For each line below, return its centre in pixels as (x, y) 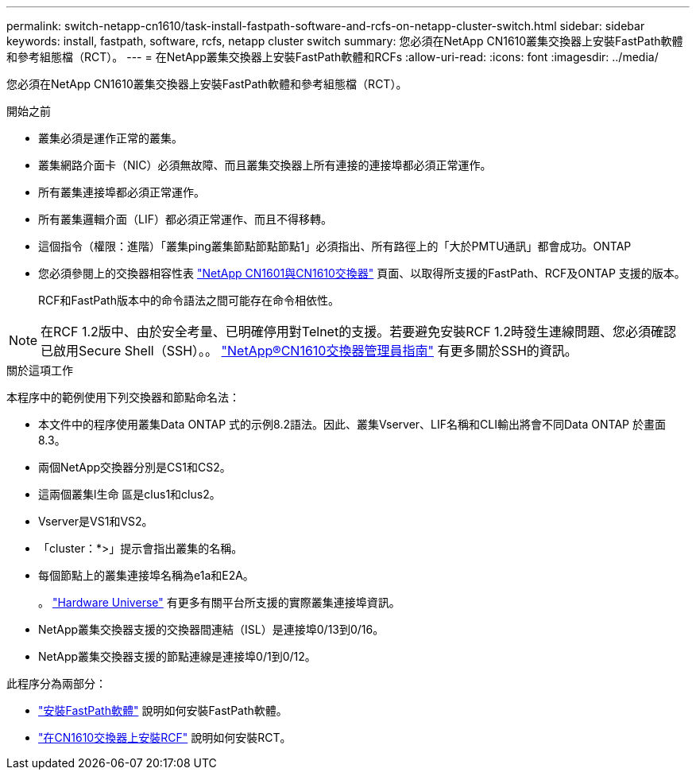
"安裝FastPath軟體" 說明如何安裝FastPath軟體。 (163, 710)
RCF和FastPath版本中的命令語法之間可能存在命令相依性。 (189, 300)
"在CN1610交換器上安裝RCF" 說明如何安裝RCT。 (165, 737)
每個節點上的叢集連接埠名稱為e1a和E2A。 (146, 575)
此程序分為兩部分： (56, 683)
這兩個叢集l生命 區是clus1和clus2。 (130, 494)
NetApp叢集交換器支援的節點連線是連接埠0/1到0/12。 (177, 656)
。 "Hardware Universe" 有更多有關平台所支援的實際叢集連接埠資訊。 (219, 602)
